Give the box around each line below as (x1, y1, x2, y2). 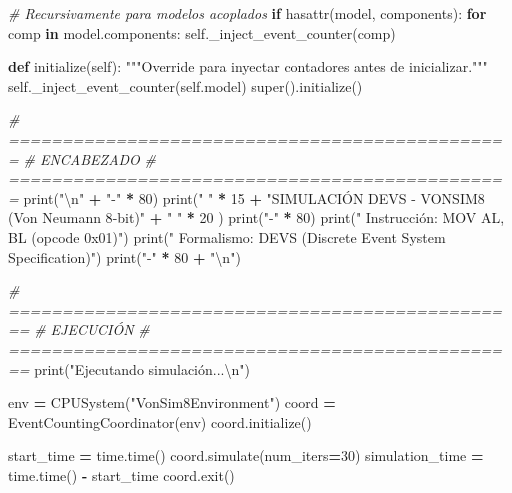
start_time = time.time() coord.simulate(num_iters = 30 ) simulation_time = (8, 445, 484, 466)
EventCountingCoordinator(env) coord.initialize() (8, 411, 312, 432)
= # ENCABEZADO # (8, 148, 156, 169)
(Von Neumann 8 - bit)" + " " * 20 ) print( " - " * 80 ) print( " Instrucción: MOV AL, (8, 207, 505, 228)
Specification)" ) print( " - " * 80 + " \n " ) (8, 246, 241, 267)
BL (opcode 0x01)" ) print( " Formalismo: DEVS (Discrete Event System (8, 226, 446, 247)
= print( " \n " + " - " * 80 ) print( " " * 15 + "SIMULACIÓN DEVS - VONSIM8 (8, 187, 485, 208)
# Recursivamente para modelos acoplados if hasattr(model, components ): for (8, 3, 487, 23)
